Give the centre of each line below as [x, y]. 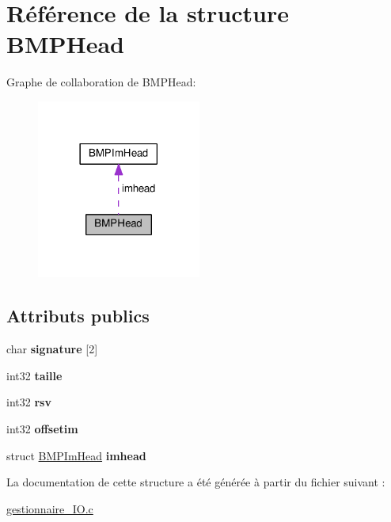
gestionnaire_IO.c [50, 508]
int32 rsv [29, 402]
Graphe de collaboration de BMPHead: [101, 82]
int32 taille [34, 375]
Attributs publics [78, 316]
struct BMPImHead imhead [76, 455]
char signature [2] [52, 349]
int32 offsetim [42, 429]
